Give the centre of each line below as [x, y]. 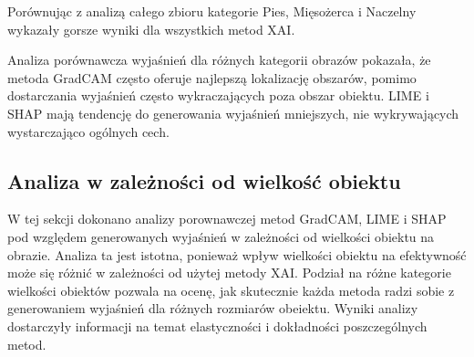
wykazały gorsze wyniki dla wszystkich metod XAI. [151, 29]
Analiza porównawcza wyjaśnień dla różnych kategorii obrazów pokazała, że [219, 60]
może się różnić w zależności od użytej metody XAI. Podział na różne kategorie [229, 273]
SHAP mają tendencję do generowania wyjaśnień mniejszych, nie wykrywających [233, 113]
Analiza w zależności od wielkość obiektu [204, 180]
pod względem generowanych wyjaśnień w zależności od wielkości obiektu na [221, 236]
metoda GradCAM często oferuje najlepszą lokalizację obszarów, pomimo [212, 77]
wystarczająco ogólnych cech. [88, 131]
